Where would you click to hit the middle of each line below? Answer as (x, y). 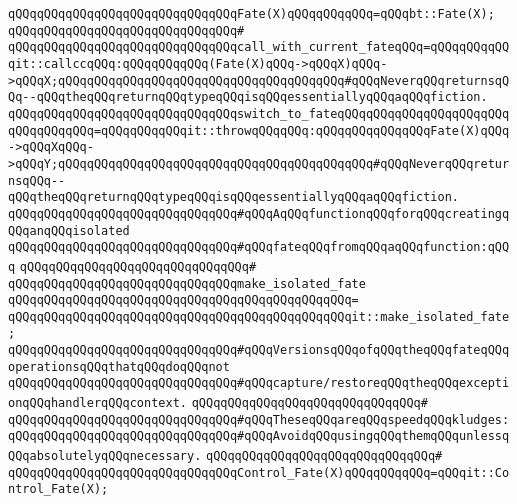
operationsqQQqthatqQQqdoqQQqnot (119, 366)
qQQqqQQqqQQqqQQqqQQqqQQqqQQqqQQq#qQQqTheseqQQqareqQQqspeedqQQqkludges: (259, 419)
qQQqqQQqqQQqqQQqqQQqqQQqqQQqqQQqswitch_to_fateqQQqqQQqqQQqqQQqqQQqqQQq (259, 113)
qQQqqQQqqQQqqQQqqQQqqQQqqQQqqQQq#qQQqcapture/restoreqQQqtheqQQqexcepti (259, 383)
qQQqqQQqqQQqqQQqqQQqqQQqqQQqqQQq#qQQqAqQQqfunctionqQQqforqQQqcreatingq (259, 213)
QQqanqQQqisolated (69, 230)
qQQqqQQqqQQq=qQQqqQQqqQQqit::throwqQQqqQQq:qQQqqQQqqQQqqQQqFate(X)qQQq (259, 130)
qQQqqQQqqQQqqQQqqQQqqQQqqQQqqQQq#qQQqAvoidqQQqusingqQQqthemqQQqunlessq (259, 436)
